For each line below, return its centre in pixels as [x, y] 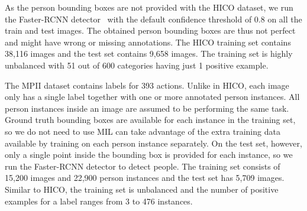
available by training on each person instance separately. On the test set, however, [153, 143]
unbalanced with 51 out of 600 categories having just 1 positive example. [137, 65]
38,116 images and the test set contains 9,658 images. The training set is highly [149, 53]
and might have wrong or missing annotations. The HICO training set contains [148, 42]
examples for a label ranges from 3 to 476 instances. [99, 201]
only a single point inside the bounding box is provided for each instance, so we [149, 155]
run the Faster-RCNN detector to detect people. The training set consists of [143, 166]
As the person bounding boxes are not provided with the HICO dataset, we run [149, 7]
